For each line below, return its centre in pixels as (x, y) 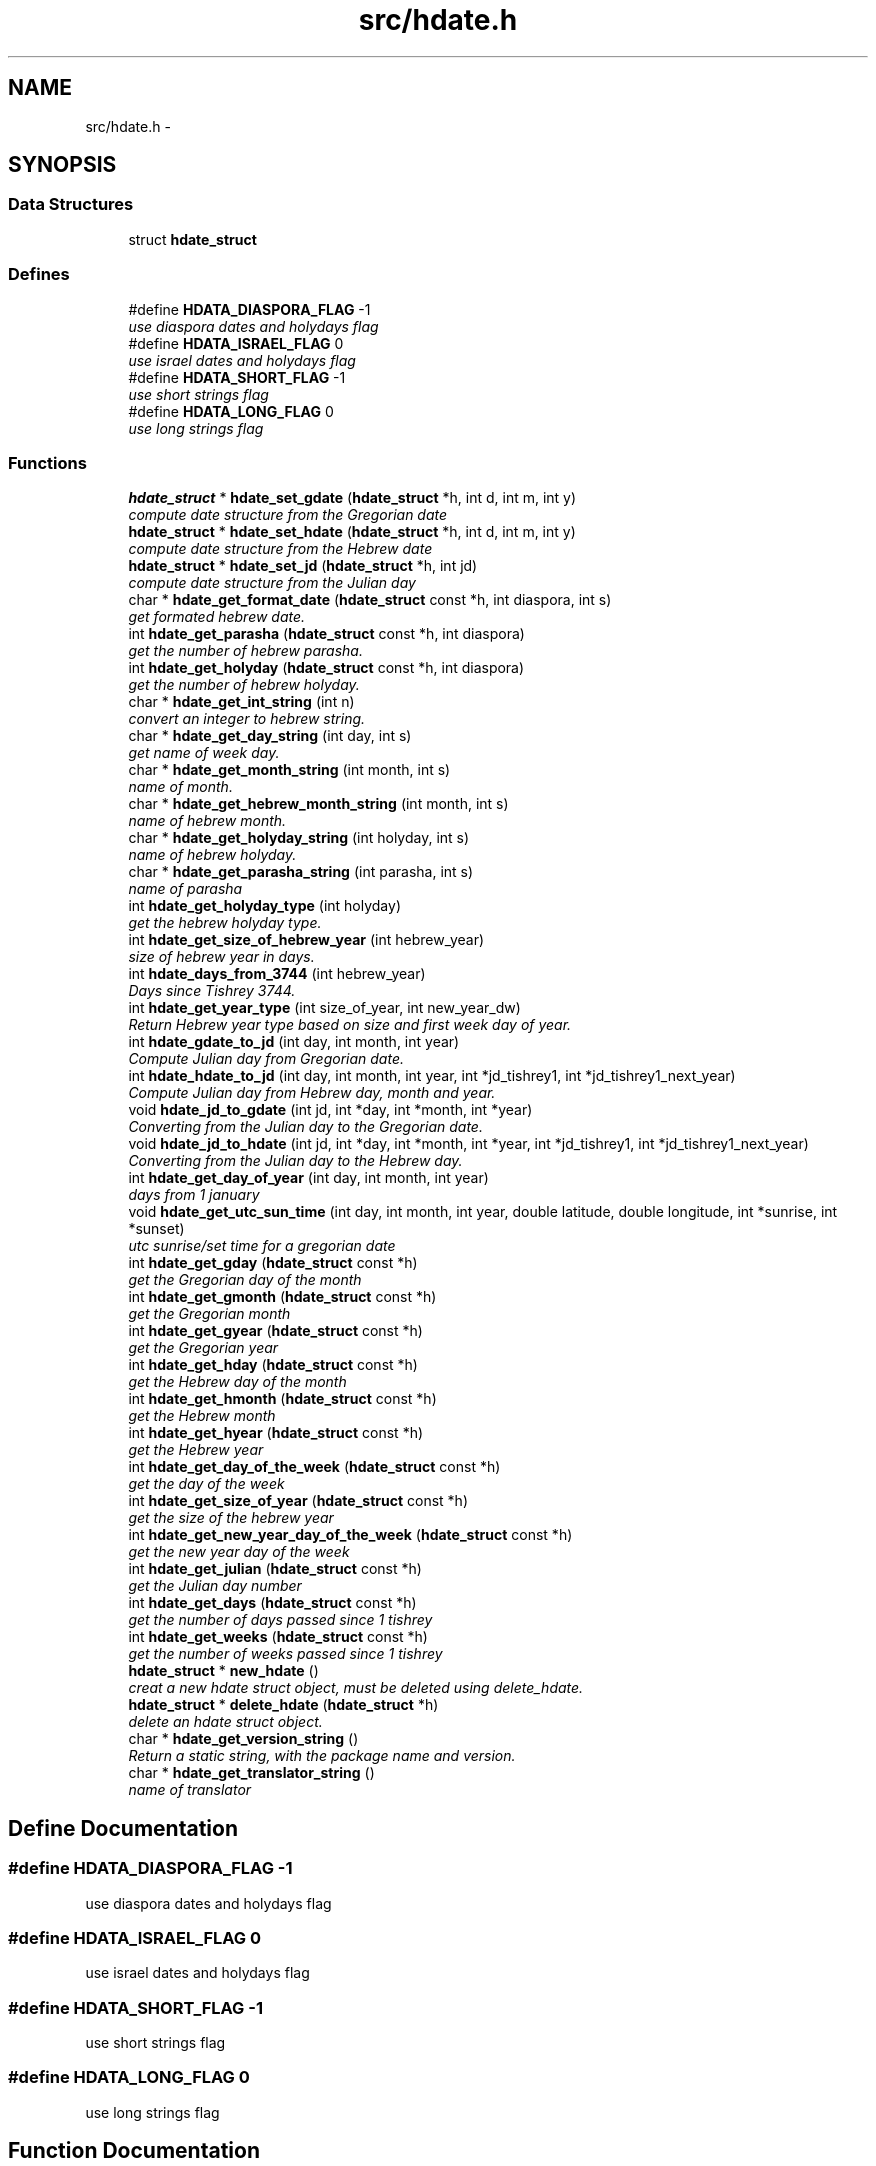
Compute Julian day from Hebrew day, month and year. (312, 1093)
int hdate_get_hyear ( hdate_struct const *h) (276, 1433)
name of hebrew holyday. (212, 855)
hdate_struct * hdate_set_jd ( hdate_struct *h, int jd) (303, 566)
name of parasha (185, 889)
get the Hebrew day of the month (237, 1382)
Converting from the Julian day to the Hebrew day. (295, 1161)
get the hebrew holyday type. (225, 923)
